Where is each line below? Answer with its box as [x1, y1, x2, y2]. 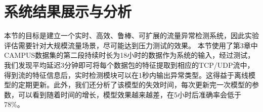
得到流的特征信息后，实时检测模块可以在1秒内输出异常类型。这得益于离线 [4, 69, 248, 80]
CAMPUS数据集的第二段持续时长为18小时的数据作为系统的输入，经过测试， [4, 50, 255, 60]
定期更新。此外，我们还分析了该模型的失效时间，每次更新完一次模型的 [18, 79, 252, 90]
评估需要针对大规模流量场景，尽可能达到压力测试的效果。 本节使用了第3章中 [4, 40, 258, 50]
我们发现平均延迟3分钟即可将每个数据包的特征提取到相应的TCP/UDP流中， [4, 59, 254, 70]
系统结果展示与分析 [4, 1, 132, 22]
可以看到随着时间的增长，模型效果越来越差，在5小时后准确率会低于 [18, 89, 241, 99]
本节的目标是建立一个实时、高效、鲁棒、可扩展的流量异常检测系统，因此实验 [4, 30, 259, 41]
